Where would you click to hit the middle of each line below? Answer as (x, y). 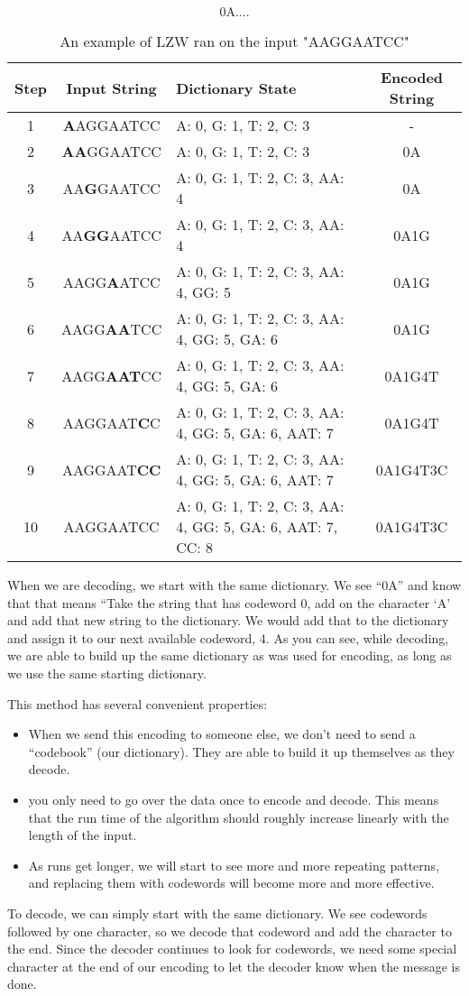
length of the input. (83, 835)
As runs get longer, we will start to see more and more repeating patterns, (234, 865)
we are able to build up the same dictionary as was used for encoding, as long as (230, 655)
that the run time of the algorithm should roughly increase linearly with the (239, 817)
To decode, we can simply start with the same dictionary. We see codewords (217, 913)
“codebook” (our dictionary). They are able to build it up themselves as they (241, 751)
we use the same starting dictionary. (107, 673)
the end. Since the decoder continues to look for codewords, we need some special (232, 949)
